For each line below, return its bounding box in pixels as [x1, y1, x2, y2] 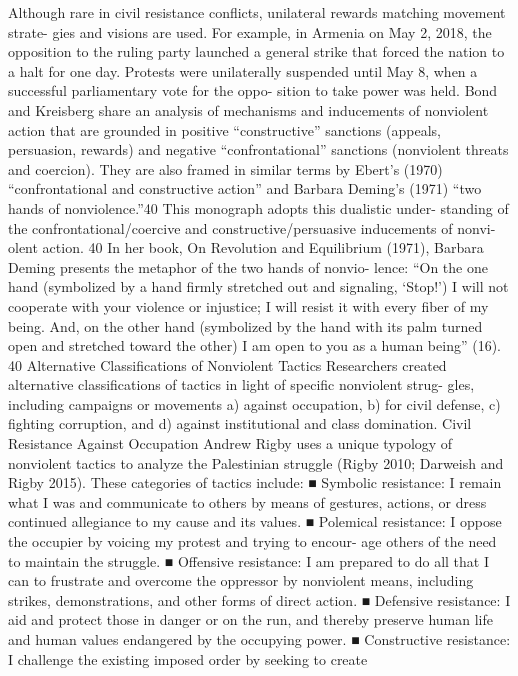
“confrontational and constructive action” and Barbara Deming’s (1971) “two [8, 178, 482, 199]
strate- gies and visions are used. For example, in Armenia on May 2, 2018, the [8, 21, 492, 42]
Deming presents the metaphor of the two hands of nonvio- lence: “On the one [8, 256, 488, 277]
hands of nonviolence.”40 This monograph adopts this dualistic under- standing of [8, 197, 509, 218]
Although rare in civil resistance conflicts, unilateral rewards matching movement [8, 2, 506, 22]
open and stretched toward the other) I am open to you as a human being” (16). [8, 335, 501, 356]
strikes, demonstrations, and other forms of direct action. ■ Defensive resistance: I [8, 589, 511, 610]
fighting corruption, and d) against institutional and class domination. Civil [8, 413, 472, 434]
